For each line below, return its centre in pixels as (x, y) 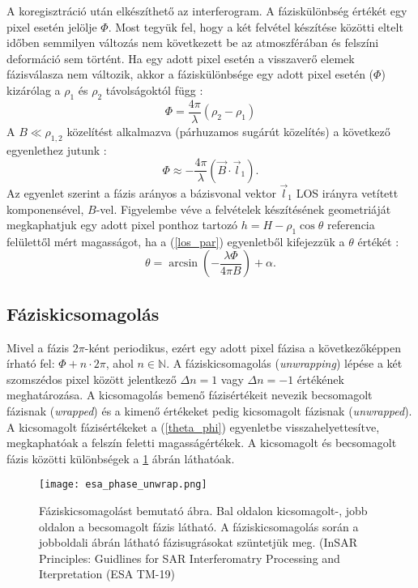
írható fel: (31, 363)
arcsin (183, 264)
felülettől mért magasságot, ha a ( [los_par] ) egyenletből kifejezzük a (176, 241)
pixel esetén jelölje (52, 26)
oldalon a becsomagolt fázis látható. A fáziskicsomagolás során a (199, 526)
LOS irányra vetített (347, 192)
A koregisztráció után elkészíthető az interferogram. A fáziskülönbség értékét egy (207, 11)
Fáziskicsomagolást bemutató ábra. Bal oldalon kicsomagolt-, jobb (203, 511)
